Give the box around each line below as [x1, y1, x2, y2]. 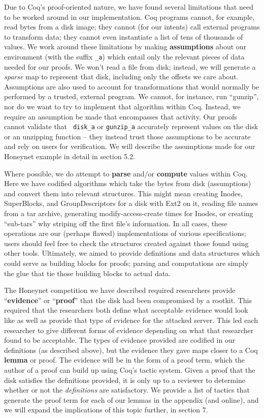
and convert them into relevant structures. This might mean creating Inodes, [4, 188, 243, 198]
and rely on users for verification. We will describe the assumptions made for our [4, 141, 255, 152]
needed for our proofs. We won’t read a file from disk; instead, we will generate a [4, 61, 256, 72]
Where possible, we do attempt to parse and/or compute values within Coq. [4, 168, 248, 178]
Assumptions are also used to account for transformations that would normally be [4, 81, 259, 92]
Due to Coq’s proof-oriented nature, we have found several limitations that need [4, 2, 253, 12]
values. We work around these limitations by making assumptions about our [4, 41, 247, 52]
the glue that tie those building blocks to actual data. [4, 267, 171, 278]
